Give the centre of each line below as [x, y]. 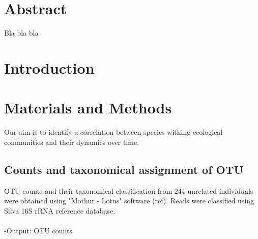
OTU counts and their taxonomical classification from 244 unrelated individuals [129, 190]
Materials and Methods [88, 108]
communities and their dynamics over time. [72, 142]
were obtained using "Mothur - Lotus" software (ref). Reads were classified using [129, 201]
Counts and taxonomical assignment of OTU [124, 169]
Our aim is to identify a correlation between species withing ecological [113, 132]
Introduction [49, 67]
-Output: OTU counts [38, 230]
